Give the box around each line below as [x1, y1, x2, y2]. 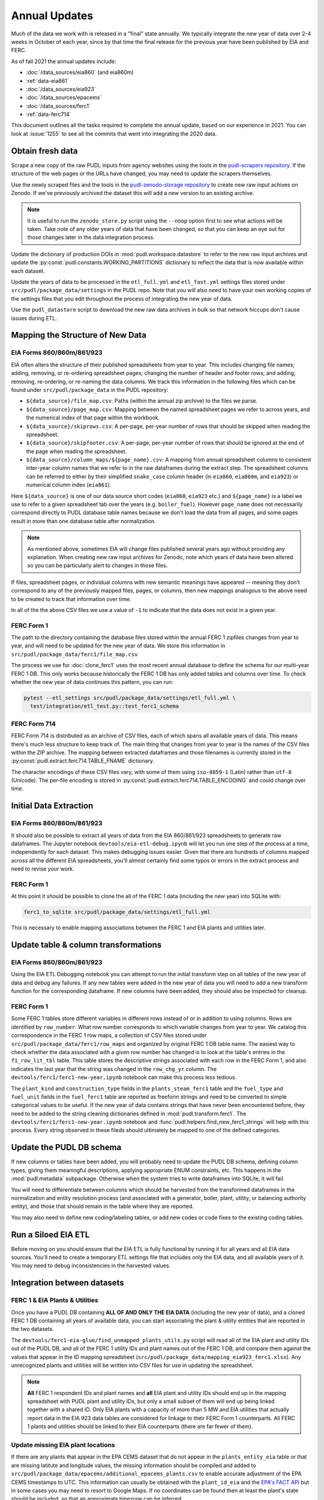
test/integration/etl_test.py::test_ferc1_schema [30, 703, 179, 710]
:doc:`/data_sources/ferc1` [26, 102, 91, 109]
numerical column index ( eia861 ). [26, 481, 112, 488]
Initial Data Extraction [11, 801, 94, 811]
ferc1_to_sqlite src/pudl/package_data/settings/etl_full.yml [23, 909, 211, 916]
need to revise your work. [11, 865, 74, 872]
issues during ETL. [11, 314, 57, 322]
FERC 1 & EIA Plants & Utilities [11, 1296, 98, 1304]
